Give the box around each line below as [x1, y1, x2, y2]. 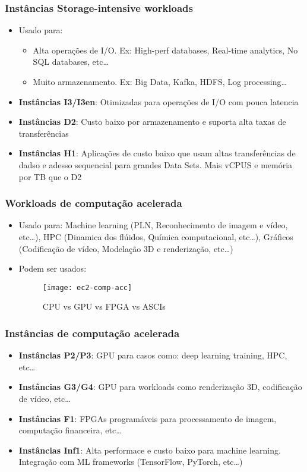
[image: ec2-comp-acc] [42, 283, 132, 292]
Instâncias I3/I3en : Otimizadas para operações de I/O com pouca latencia [18, 95, 299, 108]
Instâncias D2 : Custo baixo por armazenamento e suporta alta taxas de [18, 115, 286, 128]
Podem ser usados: [18, 262, 87, 275]
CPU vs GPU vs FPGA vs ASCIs [42, 300, 166, 313]
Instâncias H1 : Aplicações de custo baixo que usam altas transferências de [18, 147, 296, 159]
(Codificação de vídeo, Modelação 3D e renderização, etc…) [18, 242, 233, 254]
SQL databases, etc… [33, 55, 109, 68]
